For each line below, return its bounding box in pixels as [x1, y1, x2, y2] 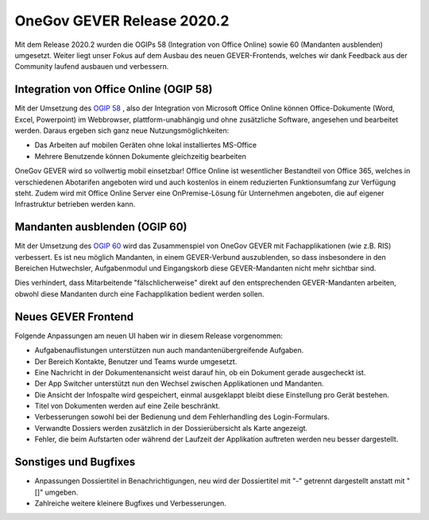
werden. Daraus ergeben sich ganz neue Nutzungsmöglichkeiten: [14, 126, 230, 135]
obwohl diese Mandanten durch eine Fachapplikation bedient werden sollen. [14, 289, 265, 298]
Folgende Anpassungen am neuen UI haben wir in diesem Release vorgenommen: [14, 331, 284, 340]
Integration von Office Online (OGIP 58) [14, 83, 214, 96]
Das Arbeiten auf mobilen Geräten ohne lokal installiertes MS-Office [34, 140, 257, 150]
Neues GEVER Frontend [14, 310, 134, 324]
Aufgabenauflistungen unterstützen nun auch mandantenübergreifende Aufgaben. [34, 346, 304, 355]
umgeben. [44, 487, 79, 497]
